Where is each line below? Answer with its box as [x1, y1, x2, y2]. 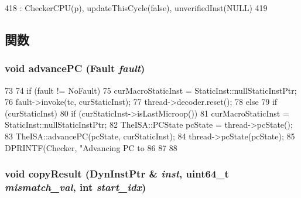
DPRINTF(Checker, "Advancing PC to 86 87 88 [5, 141, 177, 153]
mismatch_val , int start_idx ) [5, 180, 146, 194]
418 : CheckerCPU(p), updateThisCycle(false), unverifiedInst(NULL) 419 [5, 2, 268, 13]
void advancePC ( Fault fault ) [5, 61, 145, 76]
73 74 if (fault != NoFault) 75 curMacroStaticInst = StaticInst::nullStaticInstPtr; [5, 84, 297, 96]
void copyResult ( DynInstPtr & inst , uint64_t [5, 166, 229, 181]
